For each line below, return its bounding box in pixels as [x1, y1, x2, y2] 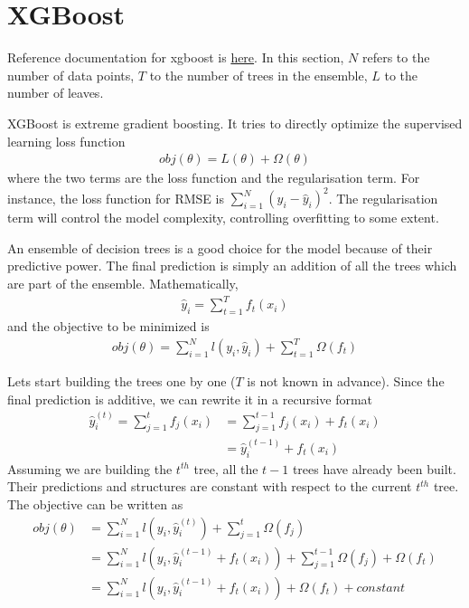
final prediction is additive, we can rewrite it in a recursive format [7, 389, 373, 408]
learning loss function [7, 131, 126, 150]
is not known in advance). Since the [247, 372, 445, 391]
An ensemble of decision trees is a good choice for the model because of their [7, 238, 433, 257]
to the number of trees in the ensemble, [149, 65, 368, 84]
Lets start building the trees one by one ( [7, 372, 236, 391]
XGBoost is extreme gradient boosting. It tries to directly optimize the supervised [7, 113, 463, 132]
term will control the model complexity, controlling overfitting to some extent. [7, 208, 439, 227]
